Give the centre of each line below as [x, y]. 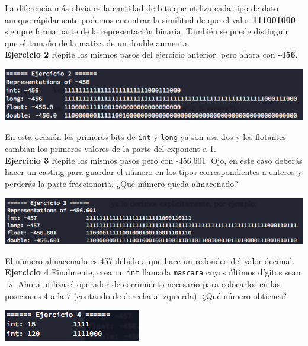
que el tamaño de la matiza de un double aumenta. [97, 42]
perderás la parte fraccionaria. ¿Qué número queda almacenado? [121, 183]
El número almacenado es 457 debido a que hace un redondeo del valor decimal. [150, 260]
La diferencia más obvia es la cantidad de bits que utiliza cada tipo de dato [142, 8]
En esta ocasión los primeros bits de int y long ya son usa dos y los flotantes [146, 137]
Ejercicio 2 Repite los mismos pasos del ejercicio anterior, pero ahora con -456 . [151, 54]
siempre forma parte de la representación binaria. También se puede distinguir [147, 31]
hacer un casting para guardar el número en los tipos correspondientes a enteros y [153, 172]
